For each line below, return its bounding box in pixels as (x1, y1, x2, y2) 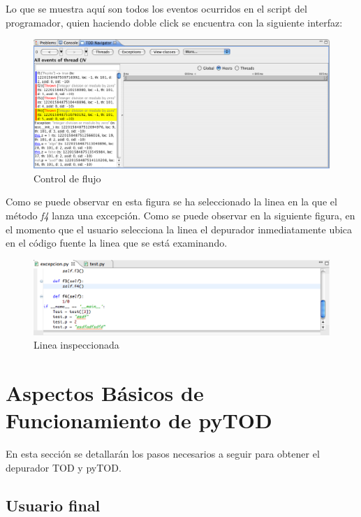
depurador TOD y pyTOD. (6, 460, 121, 474)
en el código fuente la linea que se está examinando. (6, 235, 228, 250)
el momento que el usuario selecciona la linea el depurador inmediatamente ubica (6, 221, 353, 236)
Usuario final (6, 494, 101, 516)
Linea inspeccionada (34, 337, 119, 352)
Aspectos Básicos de (6, 379, 204, 407)
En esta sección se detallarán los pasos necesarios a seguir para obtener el (6, 446, 320, 461)
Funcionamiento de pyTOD (6, 406, 272, 435)
